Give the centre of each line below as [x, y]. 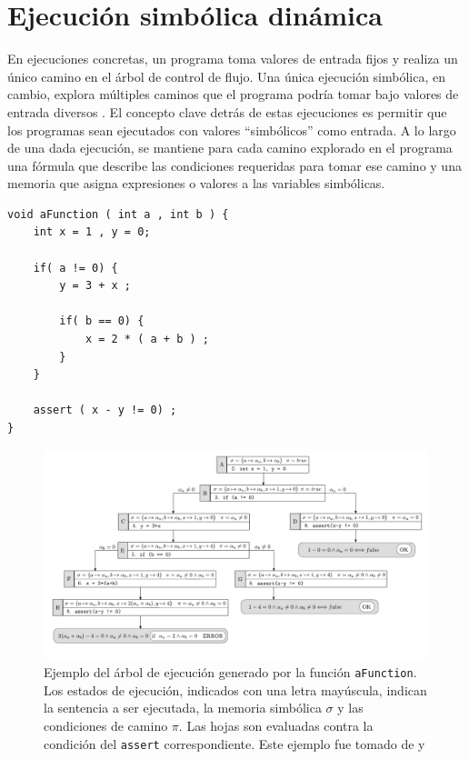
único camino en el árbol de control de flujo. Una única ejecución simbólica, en [226, 76]
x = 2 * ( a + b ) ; [147, 340]
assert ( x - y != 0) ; [105, 410]
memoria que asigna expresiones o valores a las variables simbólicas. [196, 183]
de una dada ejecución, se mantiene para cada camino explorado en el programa [230, 148]
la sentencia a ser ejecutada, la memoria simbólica [183, 708]
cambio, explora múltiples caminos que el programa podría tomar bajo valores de [233, 94]
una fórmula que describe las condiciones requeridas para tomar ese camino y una [234, 165]
